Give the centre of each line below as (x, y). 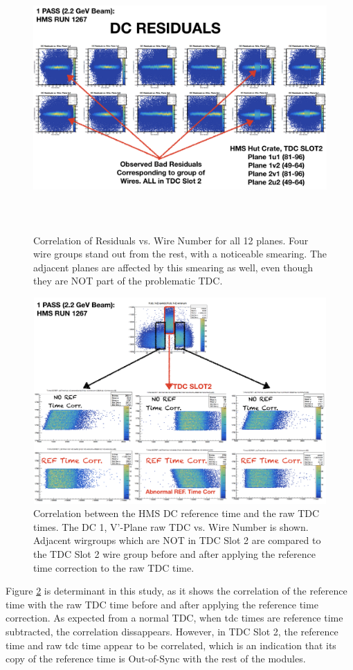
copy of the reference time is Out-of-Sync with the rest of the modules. (156, 659)
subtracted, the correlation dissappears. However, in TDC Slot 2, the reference (172, 631)
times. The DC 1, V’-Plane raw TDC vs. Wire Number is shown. (171, 526)
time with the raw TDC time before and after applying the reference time (162, 604)
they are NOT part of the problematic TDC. (128, 281)
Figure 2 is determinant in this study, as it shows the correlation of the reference (176, 591)
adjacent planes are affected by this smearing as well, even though (173, 267)
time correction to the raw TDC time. (114, 567)
